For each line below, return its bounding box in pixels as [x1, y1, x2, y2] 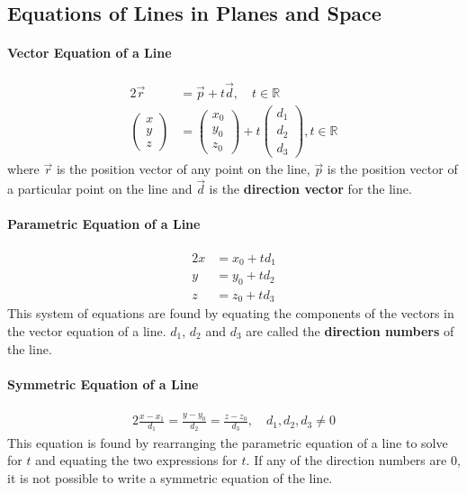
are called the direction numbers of [246, 321, 454, 340]
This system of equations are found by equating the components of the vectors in [7, 304, 454, 323]
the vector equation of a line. [7, 321, 166, 340]
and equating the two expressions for [35, 451, 238, 470]
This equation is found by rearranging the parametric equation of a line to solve [7, 433, 448, 452]
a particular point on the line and [7, 179, 193, 198]
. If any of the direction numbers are [246, 451, 447, 470]
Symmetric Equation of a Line [7, 374, 199, 393]
